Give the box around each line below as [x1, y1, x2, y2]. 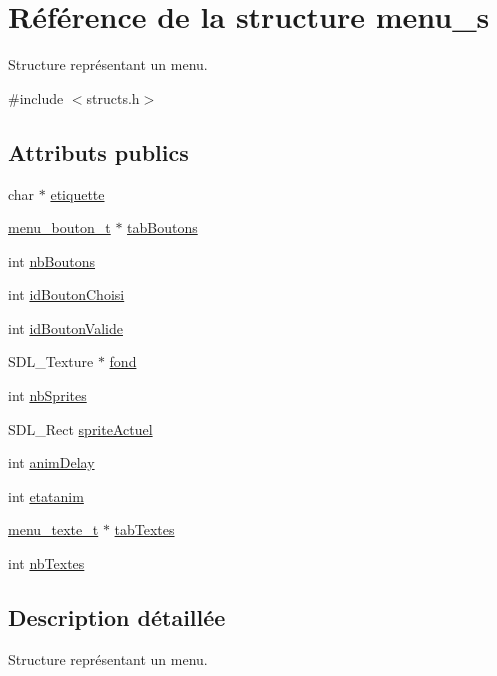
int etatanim [8, 485, 84, 506]
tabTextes [114, 519, 175, 540]
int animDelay [8, 452, 95, 473]
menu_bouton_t [8, 217, 111, 238]
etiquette [50, 183, 105, 204]
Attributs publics [8, 136, 189, 167]
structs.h [86, 87, 140, 108]
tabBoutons [127, 217, 198, 238]
